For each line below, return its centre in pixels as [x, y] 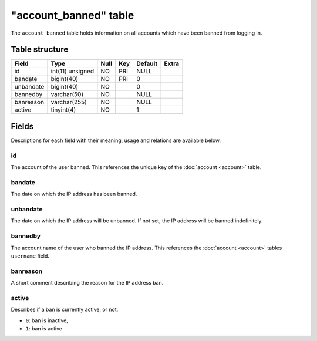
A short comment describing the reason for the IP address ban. [87, 283]
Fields [22, 126]
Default [147, 63]
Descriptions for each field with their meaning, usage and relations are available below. [116, 140]
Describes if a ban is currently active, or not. [65, 310]
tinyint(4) [63, 110]
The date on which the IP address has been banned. [74, 194]
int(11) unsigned [72, 72]
